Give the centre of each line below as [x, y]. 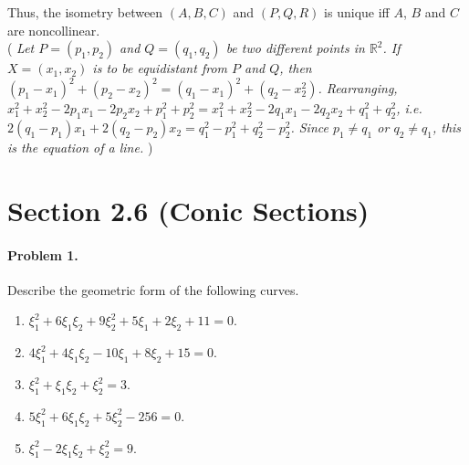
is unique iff [357, 12]
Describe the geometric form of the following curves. [153, 289]
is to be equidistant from [160, 68]
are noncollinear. [54, 30]
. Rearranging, [358, 88]
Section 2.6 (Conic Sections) [188, 210]
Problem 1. [43, 254]
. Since [309, 127]
